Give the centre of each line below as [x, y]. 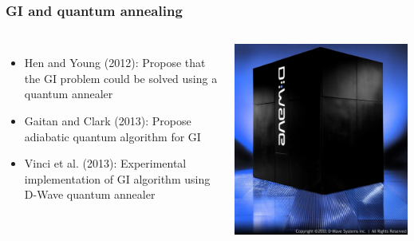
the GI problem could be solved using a [121, 78]
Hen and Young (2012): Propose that [115, 63]
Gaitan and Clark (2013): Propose [108, 120]
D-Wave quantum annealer [90, 194]
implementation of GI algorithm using [117, 178]
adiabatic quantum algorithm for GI [112, 136]
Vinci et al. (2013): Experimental [105, 163]
